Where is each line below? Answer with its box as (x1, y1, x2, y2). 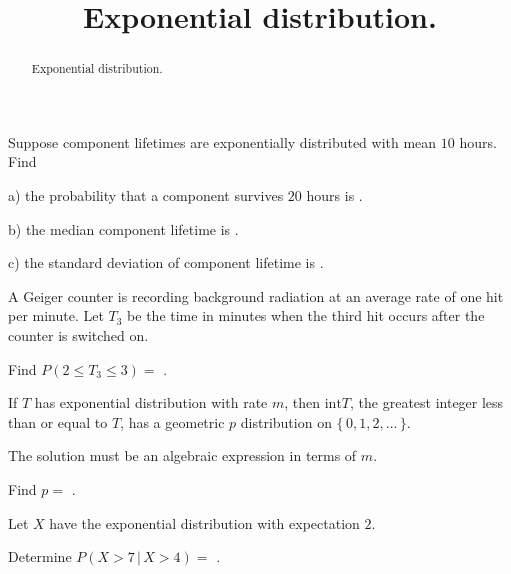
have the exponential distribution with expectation (49, 512, 360, 533)
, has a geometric (120, 411, 225, 432)
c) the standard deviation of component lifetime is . (8, 252, 324, 273)
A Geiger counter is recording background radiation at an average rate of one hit (8, 285, 504, 306)
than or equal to (8, 411, 108, 432)
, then (284, 392, 321, 413)
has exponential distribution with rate (34, 392, 268, 413)
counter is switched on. (8, 324, 149, 345)
